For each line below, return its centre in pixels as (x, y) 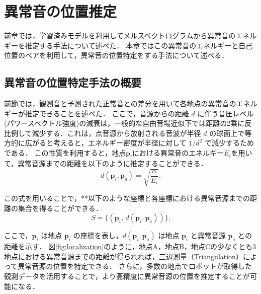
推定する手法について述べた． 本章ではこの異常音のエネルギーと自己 (139, 45)
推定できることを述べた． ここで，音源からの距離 (107, 113)
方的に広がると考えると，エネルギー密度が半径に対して (95, 143)
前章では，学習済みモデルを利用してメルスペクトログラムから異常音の (120, 35)
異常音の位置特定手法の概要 (73, 82)
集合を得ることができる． (60, 208)
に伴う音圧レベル (226, 113)
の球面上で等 (231, 133)
